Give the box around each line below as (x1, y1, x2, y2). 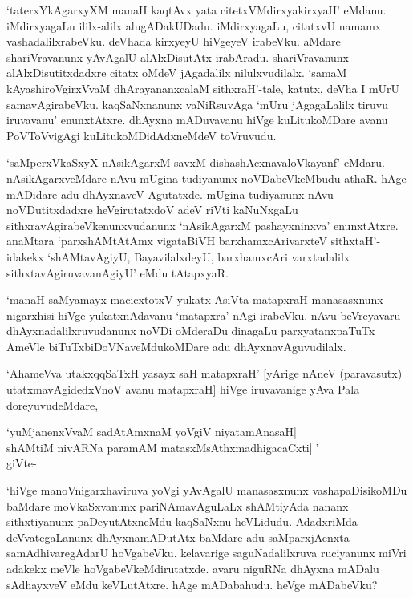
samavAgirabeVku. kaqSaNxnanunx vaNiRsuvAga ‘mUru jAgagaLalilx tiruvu (6, 95, 388, 112)
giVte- (6, 455, 37, 471)
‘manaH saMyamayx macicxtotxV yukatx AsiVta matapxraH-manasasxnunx (6, 291, 383, 308)
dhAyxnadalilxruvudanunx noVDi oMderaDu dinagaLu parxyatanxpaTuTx (6, 322, 375, 339)
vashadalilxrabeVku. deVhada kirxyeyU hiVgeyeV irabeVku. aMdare (6, 33, 341, 50)
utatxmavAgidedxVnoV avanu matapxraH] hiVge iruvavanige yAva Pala (6, 381, 360, 398)
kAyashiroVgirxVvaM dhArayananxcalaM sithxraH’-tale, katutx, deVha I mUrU (6, 79, 400, 96)
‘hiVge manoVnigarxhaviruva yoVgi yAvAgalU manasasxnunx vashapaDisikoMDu (6, 482, 407, 499)
